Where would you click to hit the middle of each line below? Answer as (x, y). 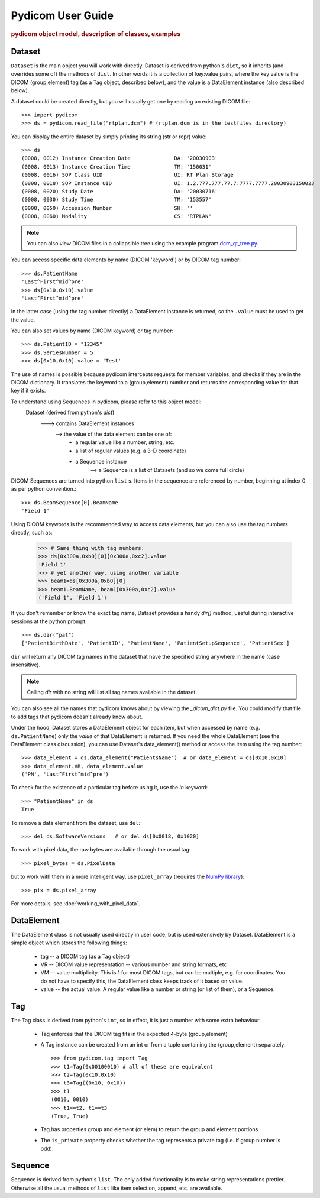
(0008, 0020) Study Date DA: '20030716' (120, 192)
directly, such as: (32, 532)
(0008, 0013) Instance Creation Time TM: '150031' (117, 166)
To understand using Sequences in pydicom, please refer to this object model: (106, 402)
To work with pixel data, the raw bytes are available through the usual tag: (101, 850)
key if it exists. (28, 391)
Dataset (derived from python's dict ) (70, 412)
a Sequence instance (101, 462)
